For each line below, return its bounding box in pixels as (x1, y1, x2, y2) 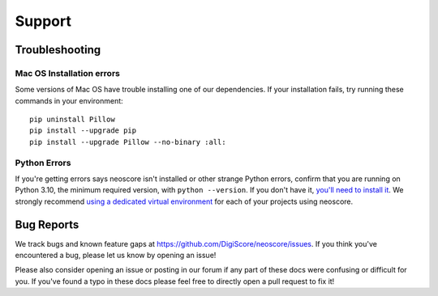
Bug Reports (15, 218, 79, 231)
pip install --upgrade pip (29, 126, 137, 135)
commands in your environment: (15, 95, 123, 105)
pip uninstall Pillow (29, 115, 115, 125)
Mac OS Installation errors (15, 67, 121, 78)
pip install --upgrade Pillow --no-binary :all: (29, 137, 226, 146)
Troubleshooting (15, 43, 101, 57)
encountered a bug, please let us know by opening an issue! (15, 251, 217, 260)
